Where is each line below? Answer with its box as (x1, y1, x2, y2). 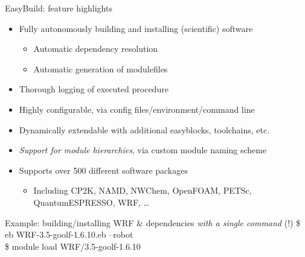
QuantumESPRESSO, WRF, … (33, 195, 150, 208)
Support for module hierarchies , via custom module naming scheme (19, 144, 267, 156)
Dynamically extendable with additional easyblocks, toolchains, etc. (19, 123, 270, 136)
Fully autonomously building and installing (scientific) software (19, 22, 253, 34)
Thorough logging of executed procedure (19, 83, 169, 95)
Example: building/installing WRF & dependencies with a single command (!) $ (5, 216, 301, 229)
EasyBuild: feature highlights (5, 2, 112, 14)
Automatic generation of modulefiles (33, 62, 168, 75)
